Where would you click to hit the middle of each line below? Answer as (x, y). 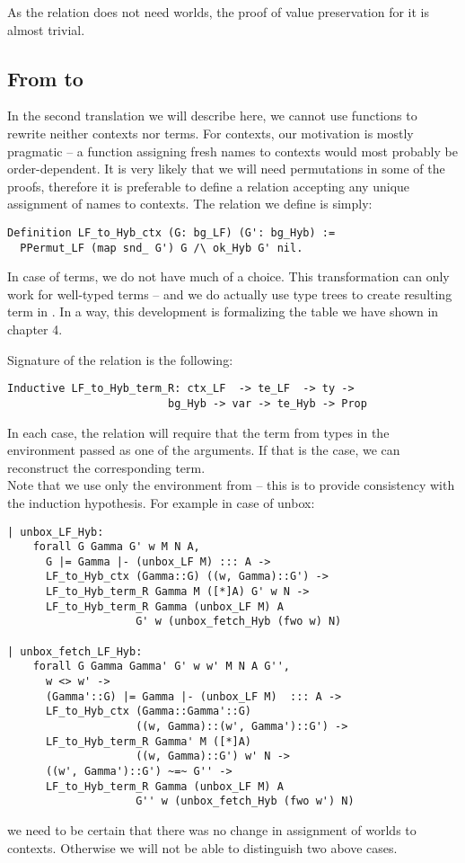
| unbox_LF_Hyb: (56, 532)
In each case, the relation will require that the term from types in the (198, 432)
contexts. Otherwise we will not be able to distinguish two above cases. (202, 847)
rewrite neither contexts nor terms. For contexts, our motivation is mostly (211, 133)
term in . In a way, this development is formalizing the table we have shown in (223, 311)
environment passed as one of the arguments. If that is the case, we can (204, 450)
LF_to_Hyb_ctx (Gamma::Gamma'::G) (149, 712)
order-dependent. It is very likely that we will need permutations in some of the (226, 169)
